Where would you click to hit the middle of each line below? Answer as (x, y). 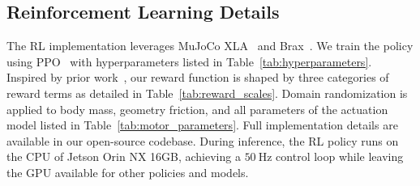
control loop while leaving (340, 156)
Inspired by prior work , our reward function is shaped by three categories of (198, 77)
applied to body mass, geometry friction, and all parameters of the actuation (197, 109)
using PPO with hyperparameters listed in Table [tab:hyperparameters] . (189, 61)
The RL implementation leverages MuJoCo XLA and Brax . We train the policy (210, 46)
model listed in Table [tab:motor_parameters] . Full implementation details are (202, 125)
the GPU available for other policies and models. (128, 172)
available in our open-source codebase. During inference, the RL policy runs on (203, 140)
